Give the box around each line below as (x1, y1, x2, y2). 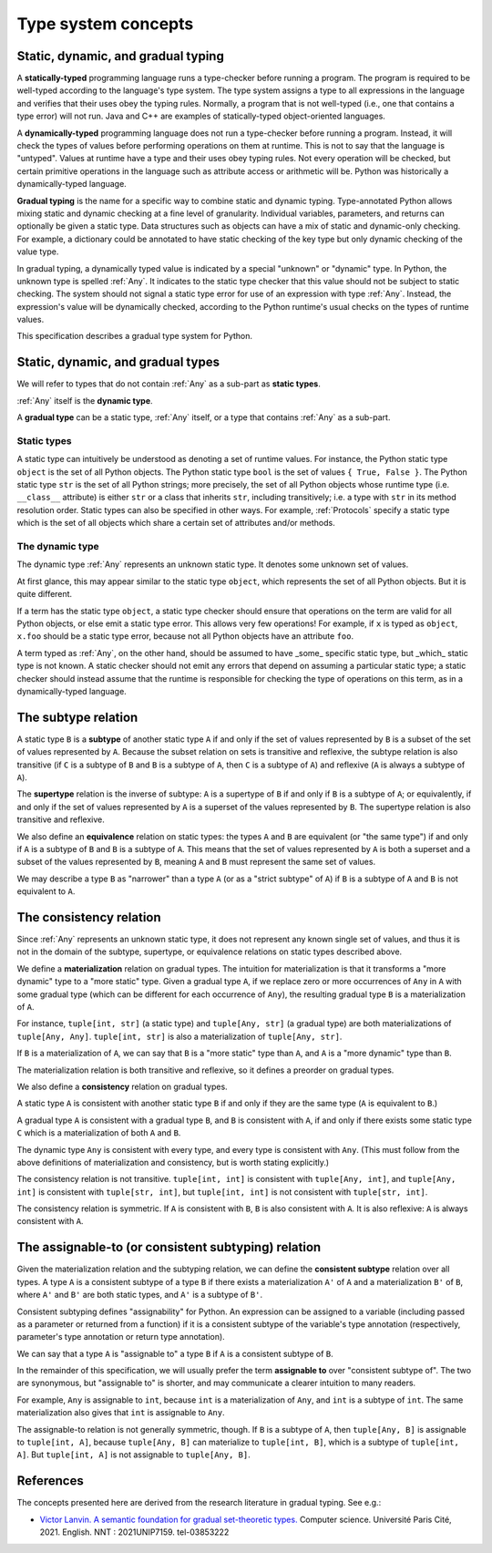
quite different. (16, 589, 73, 600)
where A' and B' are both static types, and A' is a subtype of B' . (16, 1290, 263, 1301)
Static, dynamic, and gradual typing (16, 48, 225, 64)
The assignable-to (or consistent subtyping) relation (16, 1239, 322, 1255)
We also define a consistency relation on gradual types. (16, 1081, 228, 1092)
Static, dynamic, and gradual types (16, 355, 220, 370)
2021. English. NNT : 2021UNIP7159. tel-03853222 (39, 1527, 230, 1538)
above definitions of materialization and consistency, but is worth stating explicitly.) (16, 1157, 330, 1167)
